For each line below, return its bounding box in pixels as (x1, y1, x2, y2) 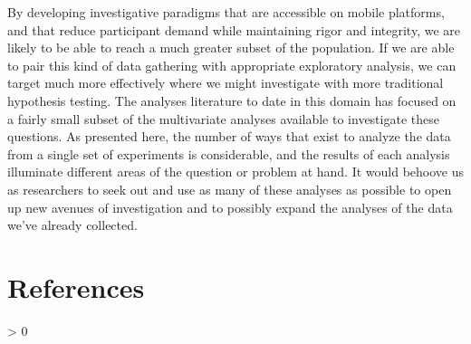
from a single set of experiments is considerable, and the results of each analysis (7, 144, 450, 163)
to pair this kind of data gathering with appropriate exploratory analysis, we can (7, 55, 457, 74)
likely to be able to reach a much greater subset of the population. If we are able (7, 38, 455, 57)
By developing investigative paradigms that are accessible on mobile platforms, (7, 3, 445, 21)
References (7, 268, 145, 305)
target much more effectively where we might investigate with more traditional (7, 73, 444, 92)
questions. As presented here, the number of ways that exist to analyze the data (7, 127, 451, 146)
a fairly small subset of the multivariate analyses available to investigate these (7, 109, 439, 128)
